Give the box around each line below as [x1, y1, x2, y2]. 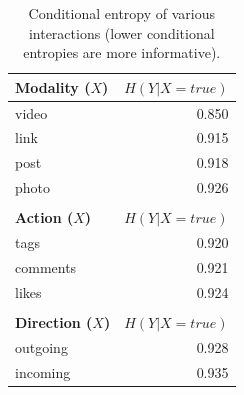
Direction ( [15, 311, 93, 332]
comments [15, 256, 77, 277]
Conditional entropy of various [28, 3, 215, 23]
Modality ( [15, 76, 91, 97]
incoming [15, 361, 71, 382]
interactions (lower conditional [28, 22, 215, 43]
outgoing [15, 336, 68, 357]
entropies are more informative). [23, 42, 221, 63]
